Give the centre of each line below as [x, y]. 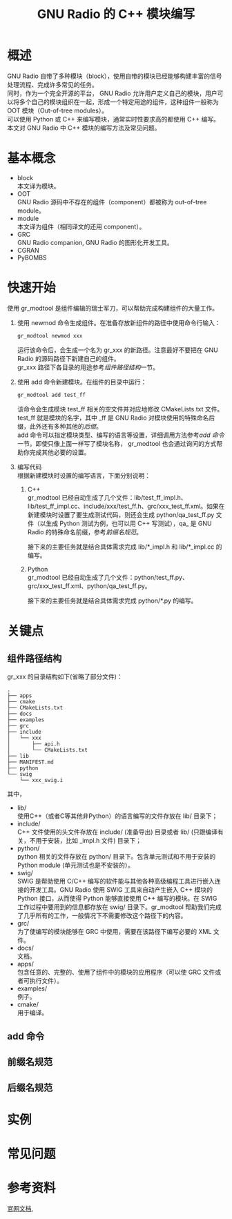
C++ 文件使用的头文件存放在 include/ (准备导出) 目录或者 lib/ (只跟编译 [117, 832]
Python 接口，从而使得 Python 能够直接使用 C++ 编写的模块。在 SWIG [117, 898]
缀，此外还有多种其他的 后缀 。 [59, 426]
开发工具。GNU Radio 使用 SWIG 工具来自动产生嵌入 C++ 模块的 [121, 889]
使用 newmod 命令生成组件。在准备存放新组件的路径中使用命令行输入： [119, 322]
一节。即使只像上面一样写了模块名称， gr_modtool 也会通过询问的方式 [117, 443]
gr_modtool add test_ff [51, 395]
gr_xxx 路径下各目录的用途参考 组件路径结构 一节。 [88, 367]
